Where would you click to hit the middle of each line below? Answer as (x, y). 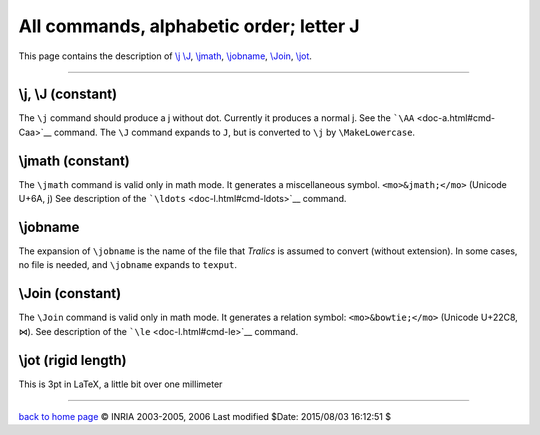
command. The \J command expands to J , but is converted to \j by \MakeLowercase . (234, 132)
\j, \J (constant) (68, 94)
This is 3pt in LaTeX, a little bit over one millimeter (120, 384)
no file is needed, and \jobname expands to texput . (127, 265)
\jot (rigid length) (72, 360)
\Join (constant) (70, 293)
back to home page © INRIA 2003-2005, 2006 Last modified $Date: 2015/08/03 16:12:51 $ (205, 417)
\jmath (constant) (74, 160)
